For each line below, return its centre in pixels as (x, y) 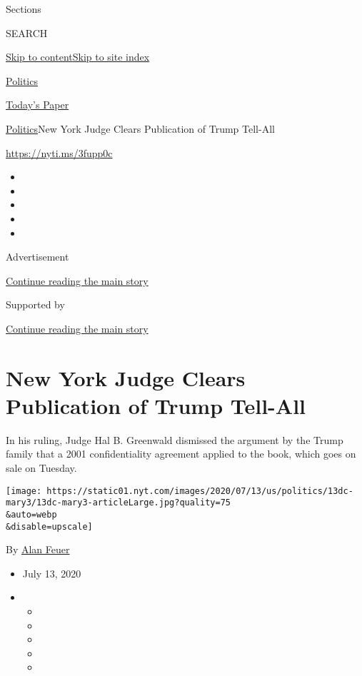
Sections (24, 9)
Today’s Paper (37, 105)
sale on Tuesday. (41, 468)
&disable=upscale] (49, 526)
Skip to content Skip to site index (78, 57)
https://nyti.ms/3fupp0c (59, 152)
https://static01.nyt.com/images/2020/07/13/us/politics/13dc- (200, 491)
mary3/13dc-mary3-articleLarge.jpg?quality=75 (118, 503)
